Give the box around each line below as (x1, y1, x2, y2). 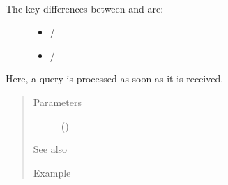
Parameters (33, 94, 82, 109)
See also (33, 142, 68, 156)
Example (33, 165, 71, 179)
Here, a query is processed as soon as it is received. (6, 71, 224, 86)
